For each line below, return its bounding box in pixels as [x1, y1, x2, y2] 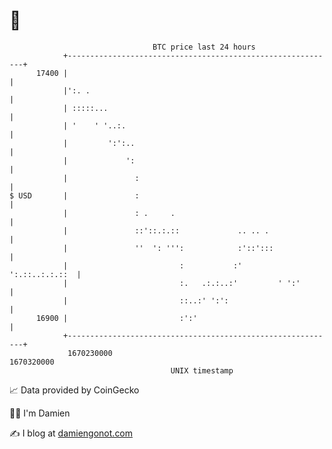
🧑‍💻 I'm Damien [9, 407, 71, 419]
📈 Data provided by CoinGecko [9, 384, 140, 396]
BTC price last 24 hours [152, 42, 256, 52]
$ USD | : [9, 190, 140, 201]
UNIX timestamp [170, 365, 234, 376]
